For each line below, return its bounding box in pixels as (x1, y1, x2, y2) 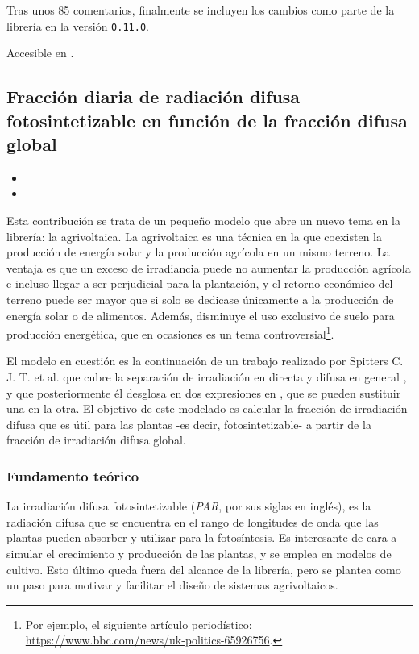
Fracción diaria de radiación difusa (6, 84, 301, 109)
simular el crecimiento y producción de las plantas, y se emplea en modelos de (6, 544, 392, 561)
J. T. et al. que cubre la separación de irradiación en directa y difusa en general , (6, 369, 407, 385)
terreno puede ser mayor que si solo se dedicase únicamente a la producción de (6, 290, 394, 307)
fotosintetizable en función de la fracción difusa (6, 107, 408, 132)
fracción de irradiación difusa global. (6, 431, 186, 448)
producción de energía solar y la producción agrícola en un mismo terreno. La (6, 244, 390, 260)
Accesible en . (6, 44, 74, 61)
